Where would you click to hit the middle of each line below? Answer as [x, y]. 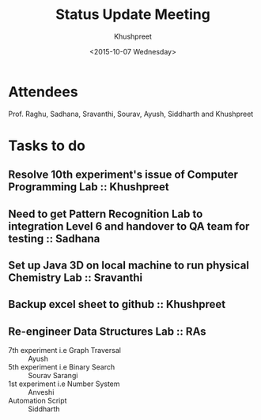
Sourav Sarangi [53, 376]
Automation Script [38, 401]
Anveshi [41, 392]
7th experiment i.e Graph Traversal [64, 351]
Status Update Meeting [133, 15]
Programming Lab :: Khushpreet [89, 187]
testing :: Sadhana [54, 238]
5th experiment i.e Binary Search [62, 367]
